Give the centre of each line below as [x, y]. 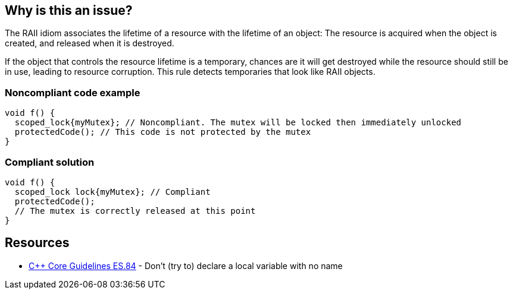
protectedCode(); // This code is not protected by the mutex [163, 132]
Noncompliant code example [73, 92]
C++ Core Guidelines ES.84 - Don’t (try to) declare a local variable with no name [186, 265]
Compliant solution [50, 162]
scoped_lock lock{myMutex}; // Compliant [112, 192]
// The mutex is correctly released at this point [135, 211]
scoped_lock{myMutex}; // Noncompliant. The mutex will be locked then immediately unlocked [238, 123]
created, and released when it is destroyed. [90, 43]
